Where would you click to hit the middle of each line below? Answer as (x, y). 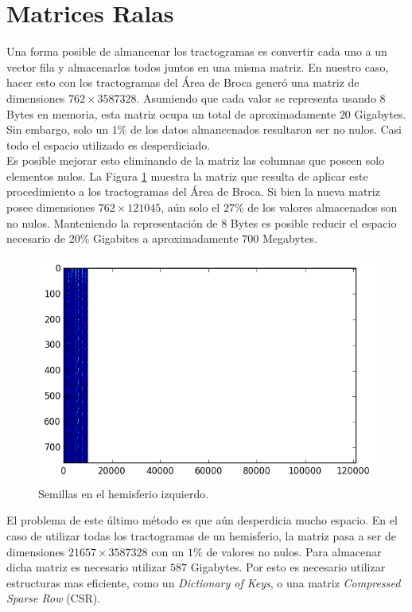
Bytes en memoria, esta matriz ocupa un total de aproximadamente (171, 113)
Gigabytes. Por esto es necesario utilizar (288, 567)
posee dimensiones (51, 207)
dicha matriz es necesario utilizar (87, 567)
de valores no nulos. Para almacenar (294, 551)
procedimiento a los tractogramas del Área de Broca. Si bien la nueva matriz (193, 191)
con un (168, 551)
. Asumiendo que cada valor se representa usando (256, 97)
